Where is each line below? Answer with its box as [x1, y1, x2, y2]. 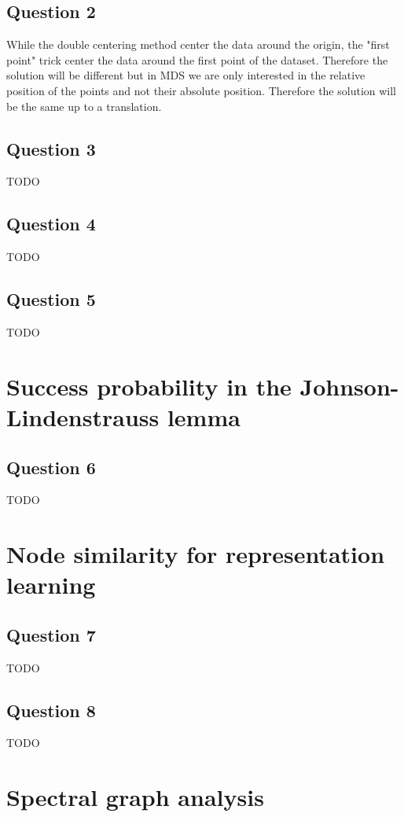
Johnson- [299, 370, 399, 402]
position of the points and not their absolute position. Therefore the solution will [6, 82, 397, 98]
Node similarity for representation [6, 538, 385, 570]
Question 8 [6, 697, 96, 722]
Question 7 [6, 622, 96, 646]
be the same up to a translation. [6, 98, 162, 114]
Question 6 [6, 455, 96, 479]
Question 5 [6, 287, 96, 311]
